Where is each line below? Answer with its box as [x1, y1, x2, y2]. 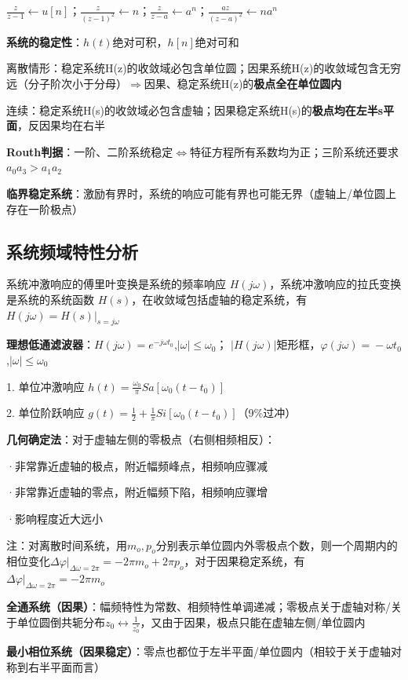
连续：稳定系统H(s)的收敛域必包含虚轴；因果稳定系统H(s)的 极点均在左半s [6, 101, 384, 118]
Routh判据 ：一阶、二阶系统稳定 [6, 143, 173, 159]
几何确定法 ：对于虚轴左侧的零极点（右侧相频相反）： [6, 431, 275, 448]
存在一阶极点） [6, 200, 83, 217]
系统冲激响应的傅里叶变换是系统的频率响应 [6, 276, 226, 292]
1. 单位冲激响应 [6, 378, 85, 394]
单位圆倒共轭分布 [16, 613, 105, 630]
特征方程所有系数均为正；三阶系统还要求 [190, 143, 399, 159]
